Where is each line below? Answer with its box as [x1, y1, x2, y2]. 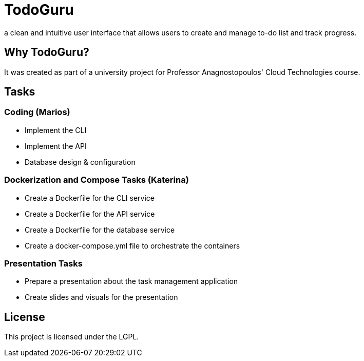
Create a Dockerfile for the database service [25, 225, 175, 234]
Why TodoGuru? [4, 46, 89, 59]
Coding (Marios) [4, 107, 70, 118]
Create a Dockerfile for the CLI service [25, 193, 155, 202]
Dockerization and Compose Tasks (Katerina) [4, 175, 189, 185]
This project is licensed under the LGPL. [4, 332, 139, 341]
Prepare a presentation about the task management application [25, 277, 238, 286]
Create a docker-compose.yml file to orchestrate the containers [25, 241, 240, 250]
